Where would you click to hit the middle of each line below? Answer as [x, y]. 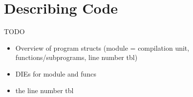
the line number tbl [44, 90]
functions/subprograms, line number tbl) [76, 57]
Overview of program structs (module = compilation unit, [102, 48]
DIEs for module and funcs [56, 73]
